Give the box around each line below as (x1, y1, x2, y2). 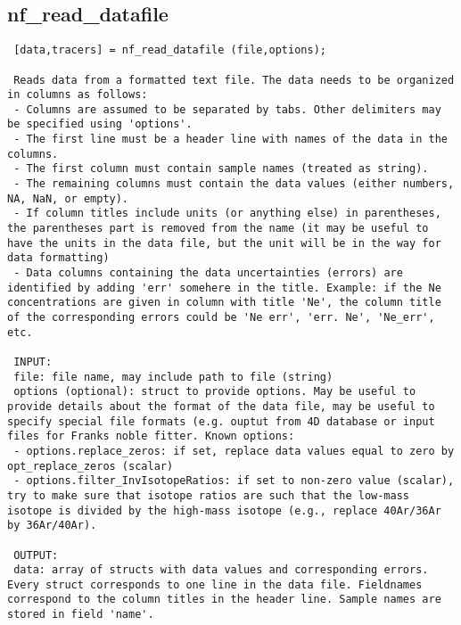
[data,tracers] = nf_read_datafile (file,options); (13, 44, 326, 57)
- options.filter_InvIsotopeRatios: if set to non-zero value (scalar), (13, 474, 455, 488)
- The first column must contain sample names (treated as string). (13, 162, 429, 176)
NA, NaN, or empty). (7, 192, 129, 205)
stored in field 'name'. (7, 608, 154, 621)
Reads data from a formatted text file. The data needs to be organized (13, 73, 455, 86)
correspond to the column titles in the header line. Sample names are (7, 593, 441, 606)
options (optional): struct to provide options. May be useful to (13, 385, 416, 399)
